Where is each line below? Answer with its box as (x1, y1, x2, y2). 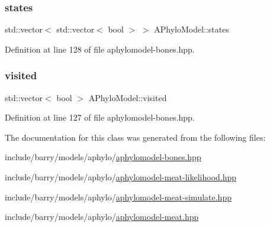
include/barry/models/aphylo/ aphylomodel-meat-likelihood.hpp (5, 171, 237, 183)
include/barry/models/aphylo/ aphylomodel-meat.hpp (5, 210, 199, 223)
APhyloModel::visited (88, 91, 167, 103)
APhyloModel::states (154, 23, 229, 35)
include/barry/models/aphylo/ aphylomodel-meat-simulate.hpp (5, 190, 232, 203)
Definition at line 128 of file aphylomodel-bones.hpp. (5, 43, 195, 55)
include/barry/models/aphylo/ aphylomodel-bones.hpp (5, 151, 201, 163)
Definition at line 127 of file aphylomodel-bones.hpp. (5, 111, 195, 124)
